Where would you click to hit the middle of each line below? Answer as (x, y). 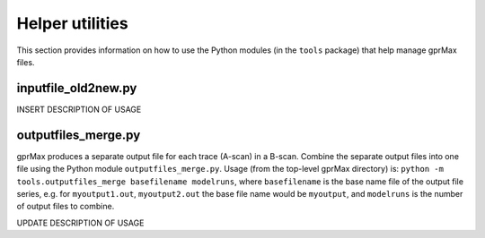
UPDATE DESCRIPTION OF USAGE (80, 223)
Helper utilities (73, 23)
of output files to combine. (66, 207)
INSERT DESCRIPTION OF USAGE (79, 109)
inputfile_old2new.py (77, 88)
